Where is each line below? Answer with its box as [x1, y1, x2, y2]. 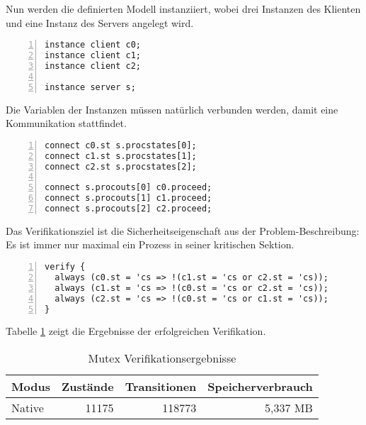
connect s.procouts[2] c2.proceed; [45, 204, 212, 214]
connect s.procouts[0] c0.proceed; [45, 182, 212, 193]
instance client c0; [45, 40, 142, 50]
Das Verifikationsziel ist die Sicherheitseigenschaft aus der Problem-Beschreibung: [6, 223, 360, 238]
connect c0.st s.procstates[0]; [45, 140, 197, 150]
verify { [45, 262, 86, 272]
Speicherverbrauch [207, 378, 313, 395]
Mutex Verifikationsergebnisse [88, 350, 236, 367]
